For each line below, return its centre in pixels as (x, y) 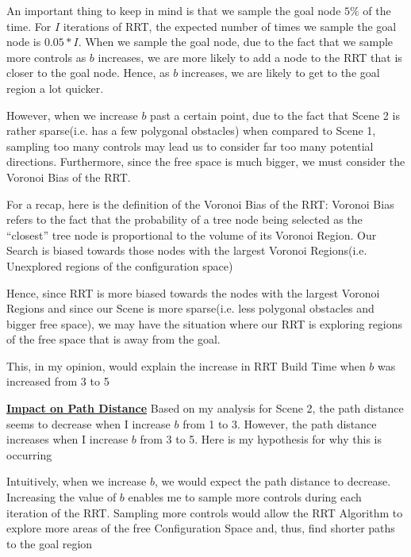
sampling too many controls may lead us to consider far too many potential (190, 146)
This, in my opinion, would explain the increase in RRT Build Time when (186, 365)
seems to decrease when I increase (88, 423)
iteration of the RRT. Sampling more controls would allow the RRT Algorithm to (205, 512)
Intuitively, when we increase (77, 481)
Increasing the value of (61, 497)
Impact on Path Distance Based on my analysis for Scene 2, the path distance (205, 408)
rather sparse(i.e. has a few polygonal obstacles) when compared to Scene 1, (191, 131)
